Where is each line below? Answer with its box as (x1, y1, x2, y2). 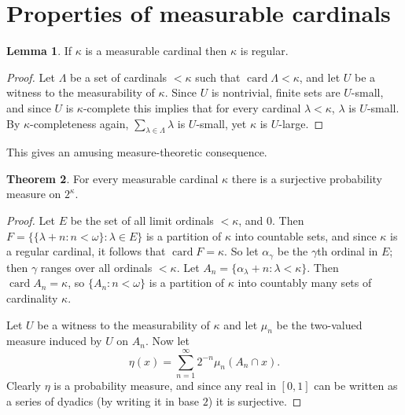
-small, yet (196, 115, 247, 131)
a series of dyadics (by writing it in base (6, 392, 199, 409)
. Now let (145, 332, 190, 349)
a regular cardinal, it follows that (6, 243, 166, 259)
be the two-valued (276, 316, 363, 332)
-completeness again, (30, 115, 129, 131)
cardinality (6, 289, 58, 306)
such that (195, 68, 241, 85)
